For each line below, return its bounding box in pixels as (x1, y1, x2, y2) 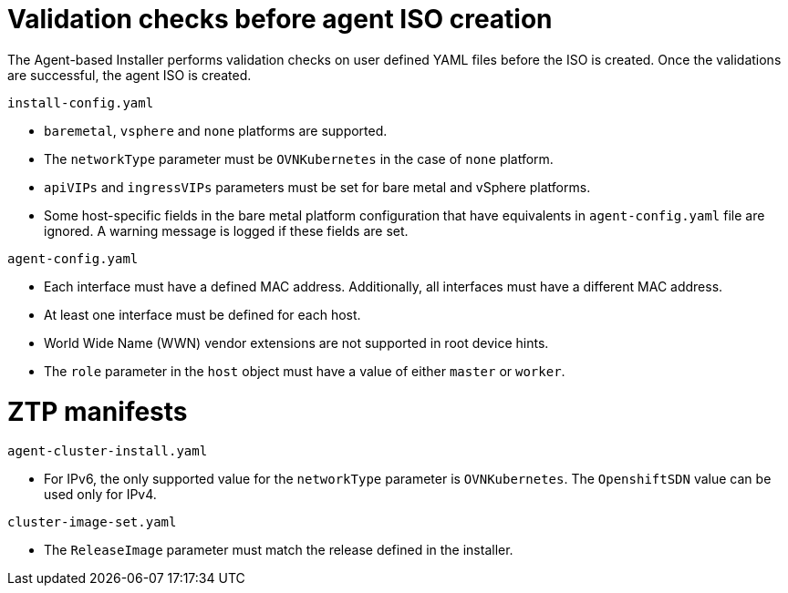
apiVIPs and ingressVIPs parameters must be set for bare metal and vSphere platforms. (44, 179, 591, 195)
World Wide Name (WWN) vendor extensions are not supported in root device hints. (44, 334, 549, 351)
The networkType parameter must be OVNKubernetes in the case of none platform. (44, 150, 554, 167)
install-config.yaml (7, 95, 154, 110)
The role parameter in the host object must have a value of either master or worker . (44, 363, 565, 379)
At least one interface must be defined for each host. (44, 306, 361, 322)
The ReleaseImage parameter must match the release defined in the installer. (44, 542, 513, 558)
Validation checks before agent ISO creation (7, 4, 553, 35)
